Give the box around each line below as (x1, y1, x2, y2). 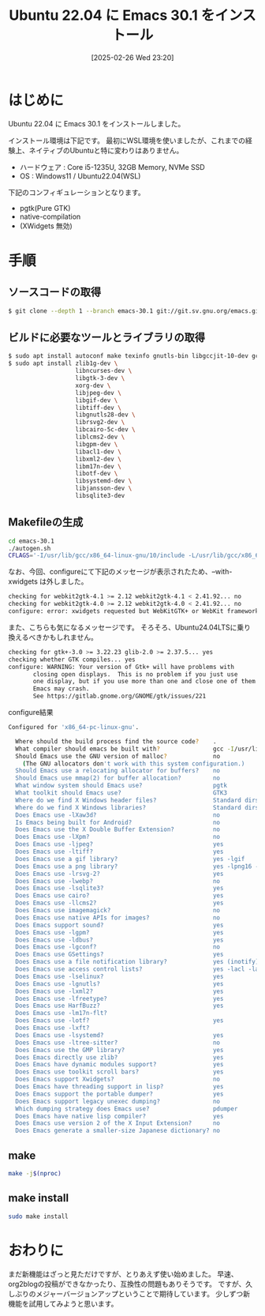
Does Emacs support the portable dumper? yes (15, 1090, 224, 1098)
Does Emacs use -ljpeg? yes (15, 840, 224, 848)
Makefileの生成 (8, 516, 84, 529)
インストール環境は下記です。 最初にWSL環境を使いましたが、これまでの (8, 135, 246, 145)
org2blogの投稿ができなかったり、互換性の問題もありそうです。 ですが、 (8, 1279, 246, 1288)
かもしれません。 (42, 632, 99, 641)
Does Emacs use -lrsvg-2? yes (15, 870, 224, 878)
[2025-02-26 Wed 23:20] (91, 52, 174, 62)
